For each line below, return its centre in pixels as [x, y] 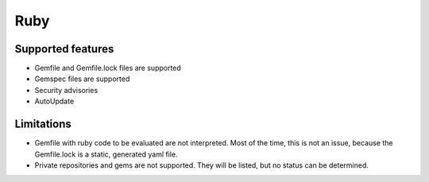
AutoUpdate [54, 101]
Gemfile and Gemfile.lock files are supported [108, 68]
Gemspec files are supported [82, 79]
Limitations [43, 124]
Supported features [64, 49]
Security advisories [66, 90]
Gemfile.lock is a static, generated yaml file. [106, 154]
